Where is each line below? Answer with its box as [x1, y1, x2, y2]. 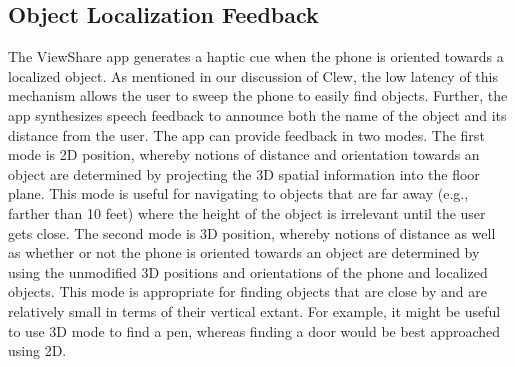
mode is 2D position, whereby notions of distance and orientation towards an [8, 144, 480, 165]
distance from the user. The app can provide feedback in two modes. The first [8, 124, 485, 145]
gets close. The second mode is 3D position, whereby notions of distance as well [8, 222, 496, 243]
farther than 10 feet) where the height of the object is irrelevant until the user [8, 202, 486, 223]
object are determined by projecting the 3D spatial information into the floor [8, 163, 480, 184]
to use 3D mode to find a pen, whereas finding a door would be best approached [8, 320, 501, 341]
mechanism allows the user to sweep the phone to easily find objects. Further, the [8, 85, 508, 106]
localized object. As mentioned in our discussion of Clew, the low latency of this [8, 65, 499, 86]
